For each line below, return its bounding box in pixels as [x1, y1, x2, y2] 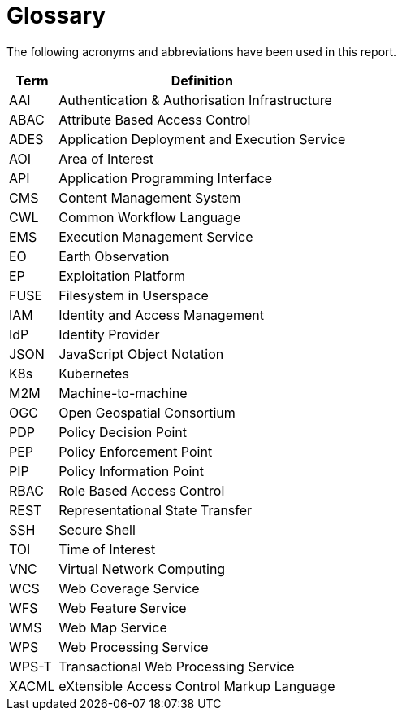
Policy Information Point [58, 462, 204, 479]
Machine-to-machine [58, 384, 188, 401]
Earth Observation [58, 247, 170, 265]
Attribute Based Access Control [58, 111, 251, 128]
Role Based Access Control [58, 482, 225, 499]
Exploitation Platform [58, 267, 185, 284]
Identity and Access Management [58, 306, 265, 323]
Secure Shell [58, 521, 136, 538]
